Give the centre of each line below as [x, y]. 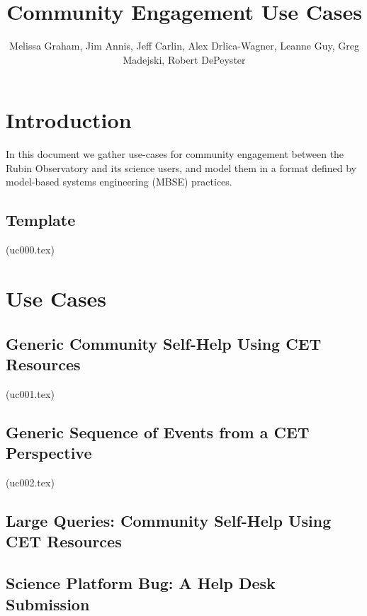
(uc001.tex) [30, 393]
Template [41, 220]
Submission [48, 604]
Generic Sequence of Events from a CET [158, 432]
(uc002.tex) [30, 482]
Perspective [49, 453]
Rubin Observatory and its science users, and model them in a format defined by [181, 167]
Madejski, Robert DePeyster [184, 59]
